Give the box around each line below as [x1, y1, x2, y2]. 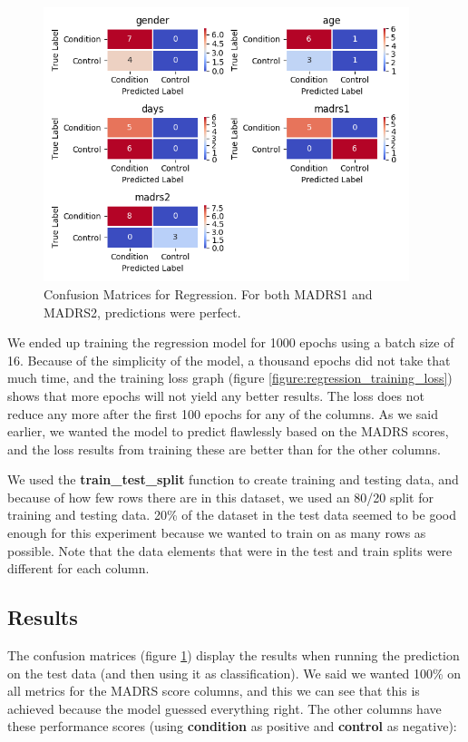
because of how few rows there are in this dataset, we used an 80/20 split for [7, 487, 434, 506]
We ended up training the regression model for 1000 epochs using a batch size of [7, 333, 454, 352]
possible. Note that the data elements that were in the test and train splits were [7, 541, 453, 560]
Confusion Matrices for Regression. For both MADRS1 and [44, 284, 373, 303]
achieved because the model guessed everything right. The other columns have [7, 698, 442, 718]
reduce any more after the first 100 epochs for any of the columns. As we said [7, 404, 438, 423]
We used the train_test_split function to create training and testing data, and [7, 470, 459, 489]
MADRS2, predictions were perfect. [44, 302, 241, 321]
